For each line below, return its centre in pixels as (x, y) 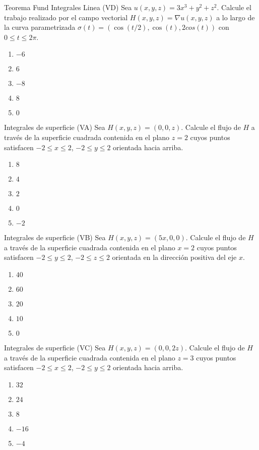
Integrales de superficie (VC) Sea (55, 347)
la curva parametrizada (40, 27)
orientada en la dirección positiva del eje (174, 257)
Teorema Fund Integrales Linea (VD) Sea (68, 7)
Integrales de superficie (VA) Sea (55, 127)
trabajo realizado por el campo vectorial (66, 17)
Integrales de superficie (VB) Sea (55, 237)
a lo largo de (236, 17)
